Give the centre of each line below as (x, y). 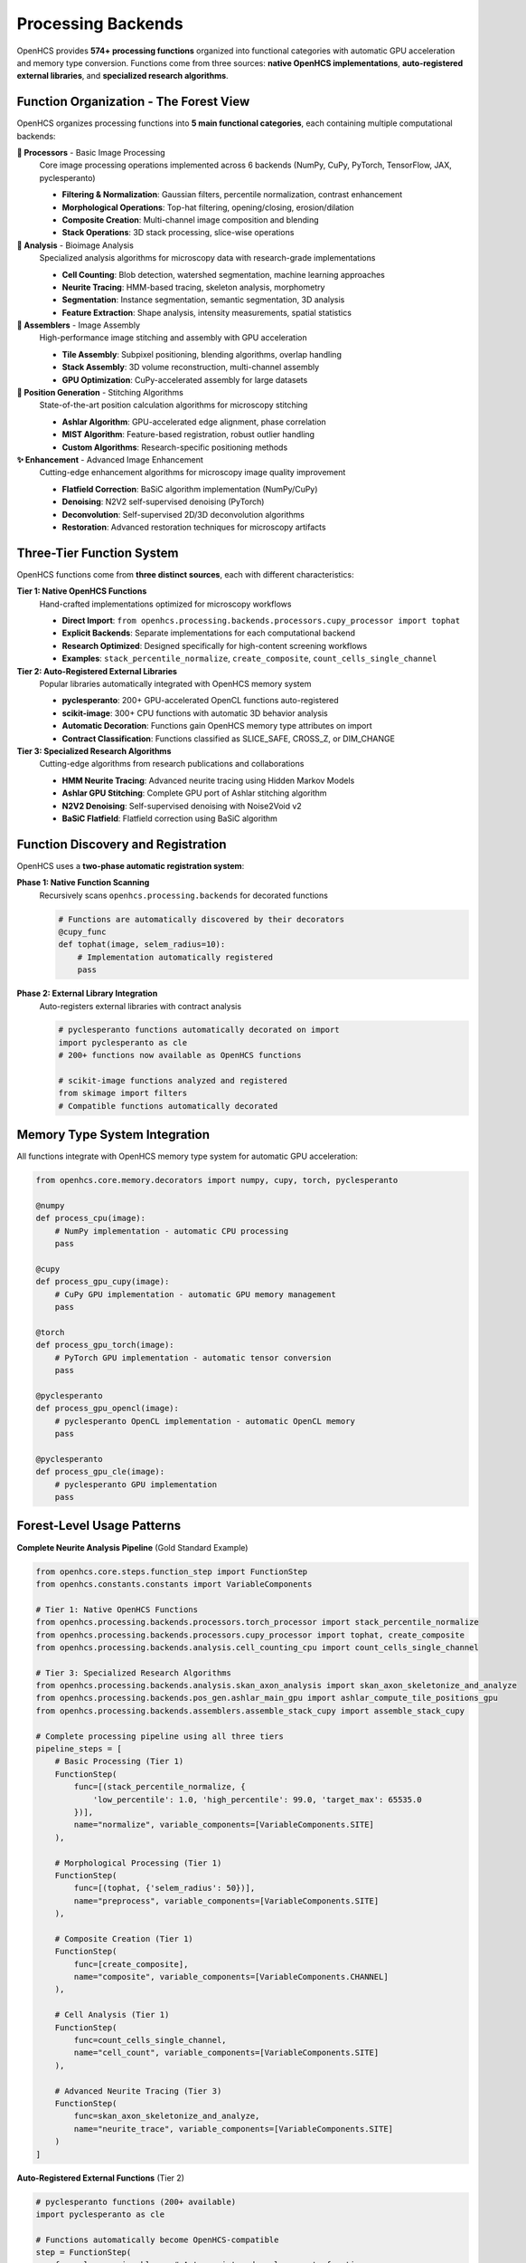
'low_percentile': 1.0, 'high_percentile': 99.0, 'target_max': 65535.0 (257, 1800)
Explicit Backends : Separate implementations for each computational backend (209, 633)
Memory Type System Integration (113, 1135)
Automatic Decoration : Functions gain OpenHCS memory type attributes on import (217, 726)
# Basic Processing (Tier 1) (119, 1762)
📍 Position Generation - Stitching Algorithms (100, 393)
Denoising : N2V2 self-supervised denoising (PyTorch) (163, 501)
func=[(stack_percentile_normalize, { (160, 1787)
